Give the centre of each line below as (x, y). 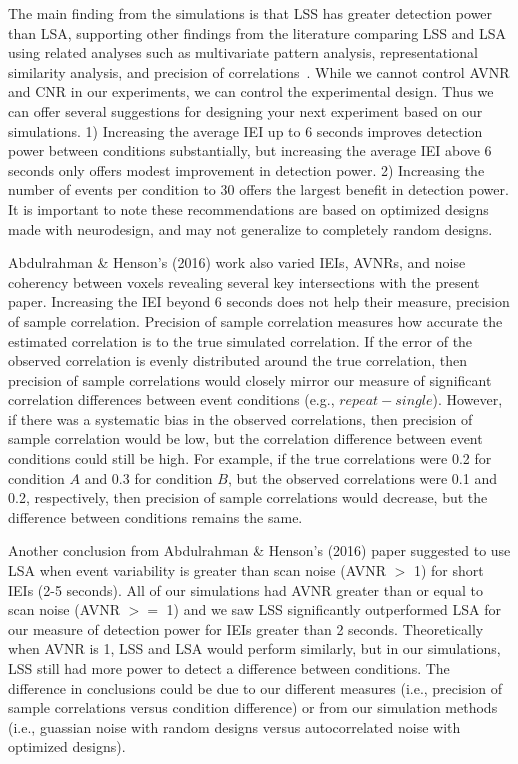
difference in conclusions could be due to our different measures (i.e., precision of (255, 687)
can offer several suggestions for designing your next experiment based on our (245, 110)
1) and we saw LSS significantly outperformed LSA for (333, 609)
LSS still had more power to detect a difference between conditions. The (229, 668)
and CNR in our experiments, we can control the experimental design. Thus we (251, 91)
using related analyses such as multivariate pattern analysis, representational (243, 52)
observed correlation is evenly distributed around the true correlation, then (238, 360)
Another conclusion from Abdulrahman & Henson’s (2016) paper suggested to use (259, 550)
